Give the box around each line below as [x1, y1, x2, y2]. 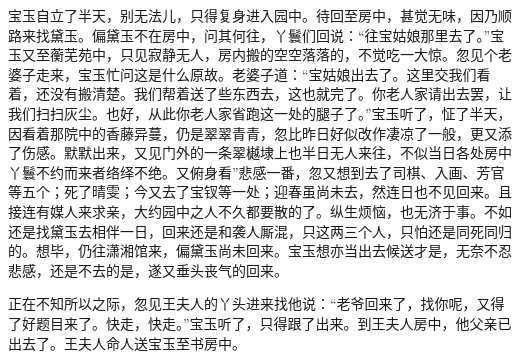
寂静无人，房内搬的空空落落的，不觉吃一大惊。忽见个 [147, 44, 498, 65]
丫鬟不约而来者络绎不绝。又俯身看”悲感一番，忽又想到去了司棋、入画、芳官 [8, 161, 505, 182]
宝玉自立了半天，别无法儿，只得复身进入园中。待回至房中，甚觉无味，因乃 [8, 5, 498, 25]
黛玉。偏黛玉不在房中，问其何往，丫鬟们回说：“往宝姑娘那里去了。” [49, 24, 491, 45]
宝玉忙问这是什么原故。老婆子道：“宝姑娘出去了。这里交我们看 [77, 63, 491, 84]
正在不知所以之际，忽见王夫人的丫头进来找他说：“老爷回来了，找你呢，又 [8, 293, 491, 314]
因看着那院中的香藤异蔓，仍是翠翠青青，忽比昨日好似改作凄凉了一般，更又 [8, 122, 498, 143]
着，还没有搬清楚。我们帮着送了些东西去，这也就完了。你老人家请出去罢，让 [8, 83, 512, 104]
